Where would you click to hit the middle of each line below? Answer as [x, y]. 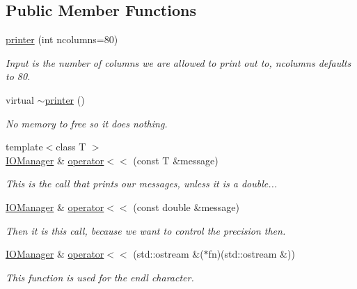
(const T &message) [176, 160]
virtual [20, 99]
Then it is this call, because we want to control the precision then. [146, 230]
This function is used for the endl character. [100, 277]
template [24, 147]
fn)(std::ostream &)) [252, 254]
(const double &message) [186, 206]
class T [71, 147]
